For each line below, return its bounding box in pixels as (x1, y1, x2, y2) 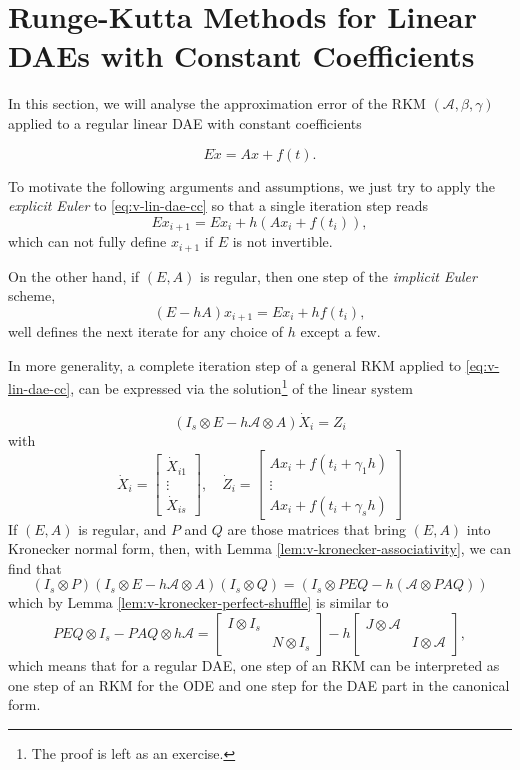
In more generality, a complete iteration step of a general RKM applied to (8, 354, 462, 375)
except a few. (300, 321, 381, 342)
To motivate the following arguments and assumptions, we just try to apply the (8, 175, 495, 196)
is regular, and (78, 518, 167, 539)
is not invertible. (232, 231, 333, 252)
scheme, (8, 285, 56, 306)
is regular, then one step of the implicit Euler (200, 265, 477, 286)
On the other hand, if (8, 265, 140, 286)
